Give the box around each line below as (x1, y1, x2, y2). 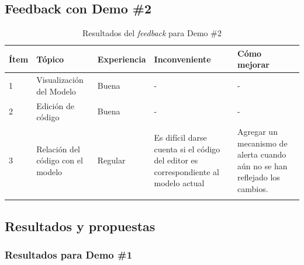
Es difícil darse (154, 131, 207, 143)
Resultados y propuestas (5, 217, 156, 235)
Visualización (36, 74, 84, 86)
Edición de (36, 99, 74, 111)
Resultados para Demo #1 (5, 247, 133, 262)
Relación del (36, 142, 81, 155)
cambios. (237, 183, 268, 195)
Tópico (36, 53, 64, 65)
